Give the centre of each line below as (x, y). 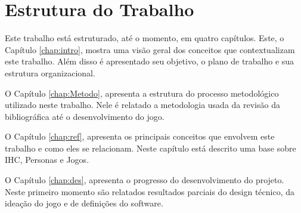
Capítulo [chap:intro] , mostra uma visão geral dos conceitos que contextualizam (150, 49)
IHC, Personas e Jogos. (47, 160)
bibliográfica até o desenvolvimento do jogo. (85, 116)
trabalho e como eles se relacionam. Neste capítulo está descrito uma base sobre (150, 148)
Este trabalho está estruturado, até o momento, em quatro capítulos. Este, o (145, 38)
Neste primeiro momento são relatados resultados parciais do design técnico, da (150, 191)
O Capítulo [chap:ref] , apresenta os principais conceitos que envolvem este (140, 136)
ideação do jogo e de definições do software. (84, 203)
